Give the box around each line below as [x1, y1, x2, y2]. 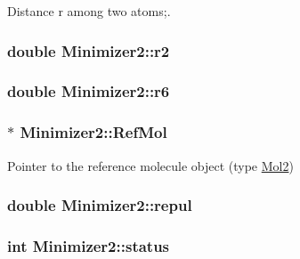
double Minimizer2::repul [7, 194, 192, 216]
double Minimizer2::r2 [7, 39, 170, 61]
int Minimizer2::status [7, 234, 170, 256]
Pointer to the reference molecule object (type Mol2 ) [7, 156, 294, 174]
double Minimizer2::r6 [7, 80, 170, 102]
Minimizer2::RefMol [20, 121, 167, 143]
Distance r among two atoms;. [7, 2, 171, 20]
